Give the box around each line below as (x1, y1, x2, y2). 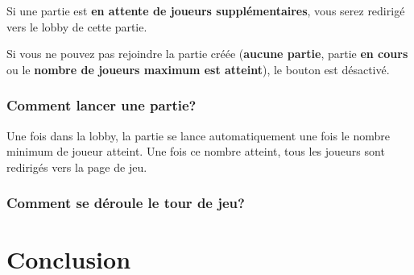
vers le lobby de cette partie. (6, 18, 147, 35)
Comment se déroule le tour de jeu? (6, 193, 245, 213)
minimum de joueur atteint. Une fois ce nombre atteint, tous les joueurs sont (6, 143, 385, 160)
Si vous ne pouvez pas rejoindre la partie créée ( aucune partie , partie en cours (6, 45, 408, 62)
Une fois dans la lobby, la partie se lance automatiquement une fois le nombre (6, 127, 390, 144)
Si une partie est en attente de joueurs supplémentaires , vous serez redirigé (6, 2, 405, 19)
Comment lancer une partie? (6, 95, 197, 115)
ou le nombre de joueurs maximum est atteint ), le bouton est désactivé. (6, 60, 390, 77)
